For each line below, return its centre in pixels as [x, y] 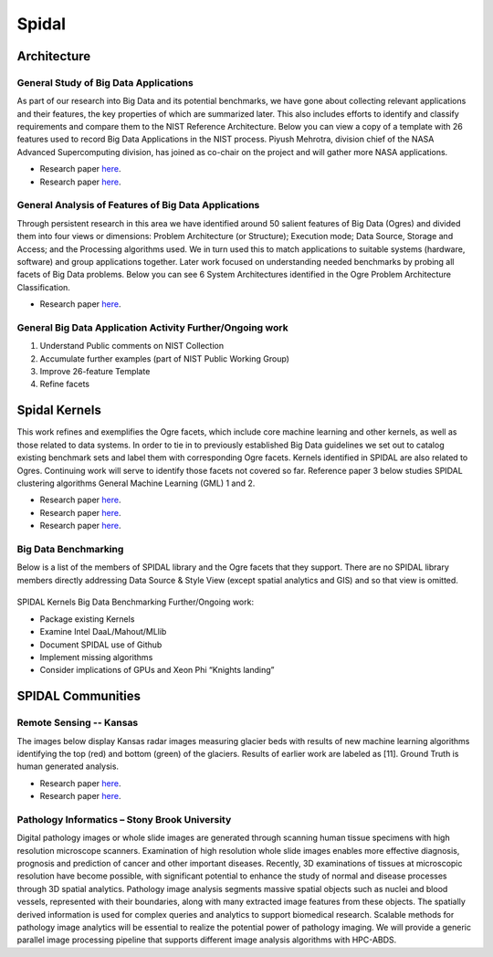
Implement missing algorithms [96, 657]
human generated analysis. [68, 766]
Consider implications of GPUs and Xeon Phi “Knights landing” [157, 670]
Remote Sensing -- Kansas [78, 723]
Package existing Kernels [87, 619]
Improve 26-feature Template [95, 372]
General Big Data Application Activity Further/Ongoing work [152, 327]
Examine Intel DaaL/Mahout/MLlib [103, 632]
